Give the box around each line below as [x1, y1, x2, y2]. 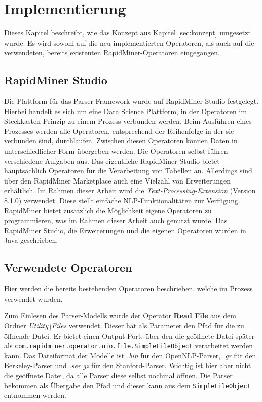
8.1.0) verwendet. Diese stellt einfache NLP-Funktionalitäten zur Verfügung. [4, 195, 240, 206]
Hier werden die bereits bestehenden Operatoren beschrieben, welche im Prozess [4, 283, 253, 294]
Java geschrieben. [4, 235, 58, 245]
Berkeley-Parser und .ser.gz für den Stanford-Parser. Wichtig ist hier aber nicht [4, 360, 251, 371]
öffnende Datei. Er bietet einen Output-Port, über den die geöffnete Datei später [4, 330, 255, 341]
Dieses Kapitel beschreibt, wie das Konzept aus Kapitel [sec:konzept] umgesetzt [4, 27, 251, 38]
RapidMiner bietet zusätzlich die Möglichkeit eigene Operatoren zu [4, 205, 212, 215]
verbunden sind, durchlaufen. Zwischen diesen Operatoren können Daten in [4, 135, 238, 146]
